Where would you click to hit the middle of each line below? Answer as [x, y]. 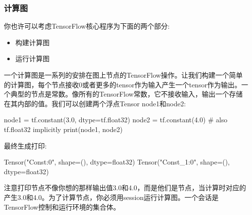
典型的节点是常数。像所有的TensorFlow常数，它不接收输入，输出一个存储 [126, 94]
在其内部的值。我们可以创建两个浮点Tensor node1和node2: [95, 103]
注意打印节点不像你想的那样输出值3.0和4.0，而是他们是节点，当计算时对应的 [125, 188]
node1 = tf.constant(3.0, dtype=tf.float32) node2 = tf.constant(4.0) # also [116, 120]
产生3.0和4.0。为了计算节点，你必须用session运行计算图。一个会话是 [111, 197]
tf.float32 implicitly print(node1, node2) [63, 129]
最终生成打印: [25, 145]
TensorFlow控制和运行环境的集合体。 [62, 207]
